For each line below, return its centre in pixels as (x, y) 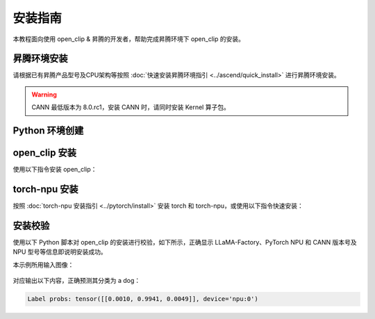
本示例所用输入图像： (43, 265)
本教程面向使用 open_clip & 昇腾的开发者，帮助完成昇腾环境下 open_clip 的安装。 (128, 39)
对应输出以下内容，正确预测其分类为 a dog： (77, 281)
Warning (44, 95)
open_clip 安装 (44, 153)
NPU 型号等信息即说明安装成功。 (60, 252)
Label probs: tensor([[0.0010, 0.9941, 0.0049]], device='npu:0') (143, 299)
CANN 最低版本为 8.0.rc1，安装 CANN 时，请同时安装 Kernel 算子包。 (131, 107)
